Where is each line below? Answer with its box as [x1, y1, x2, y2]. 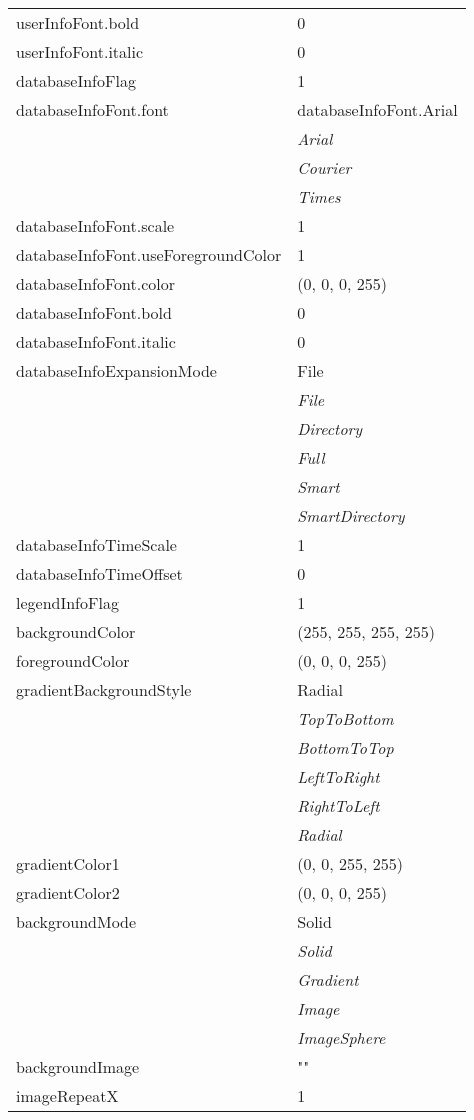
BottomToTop [297, 736, 394, 759]
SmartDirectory [297, 504, 405, 527]
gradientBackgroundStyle [16, 678, 192, 701]
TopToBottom [297, 707, 394, 730]
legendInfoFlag [16, 591, 119, 614]
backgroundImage [16, 1055, 140, 1078]
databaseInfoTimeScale [16, 533, 177, 556]
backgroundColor [16, 620, 136, 643]
